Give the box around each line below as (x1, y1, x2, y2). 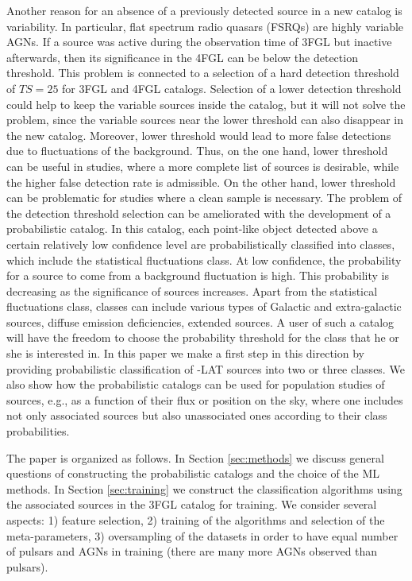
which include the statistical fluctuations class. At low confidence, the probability (6, 251, 402, 268)
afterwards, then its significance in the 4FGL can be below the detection (6, 48, 358, 65)
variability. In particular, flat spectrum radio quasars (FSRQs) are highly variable (6, 17, 404, 34)
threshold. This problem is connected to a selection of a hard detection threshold (6, 64, 399, 81)
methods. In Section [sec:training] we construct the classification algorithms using (6, 480, 402, 497)
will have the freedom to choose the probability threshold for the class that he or (6, 329, 399, 346)
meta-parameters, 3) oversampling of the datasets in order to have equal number (6, 527, 399, 544)
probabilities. (6, 423, 70, 440)
